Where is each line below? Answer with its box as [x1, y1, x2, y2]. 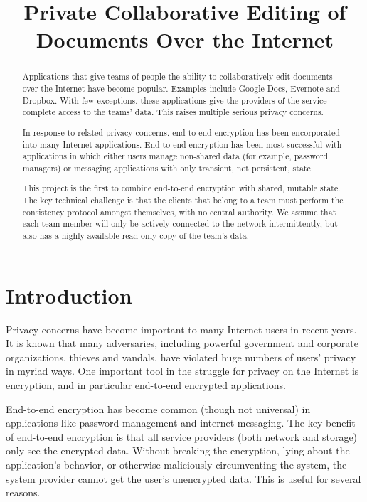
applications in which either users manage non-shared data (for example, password [22, 150, 329, 162]
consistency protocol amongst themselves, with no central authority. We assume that [22, 205, 336, 218]
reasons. [6, 485, 41, 500]
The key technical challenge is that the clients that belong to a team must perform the [22, 194, 344, 206]
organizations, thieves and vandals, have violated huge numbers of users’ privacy [6, 349, 356, 364]
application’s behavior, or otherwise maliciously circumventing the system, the [6, 456, 347, 471]
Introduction [6, 280, 132, 309]
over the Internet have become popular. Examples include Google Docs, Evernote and [22, 82, 340, 95]
